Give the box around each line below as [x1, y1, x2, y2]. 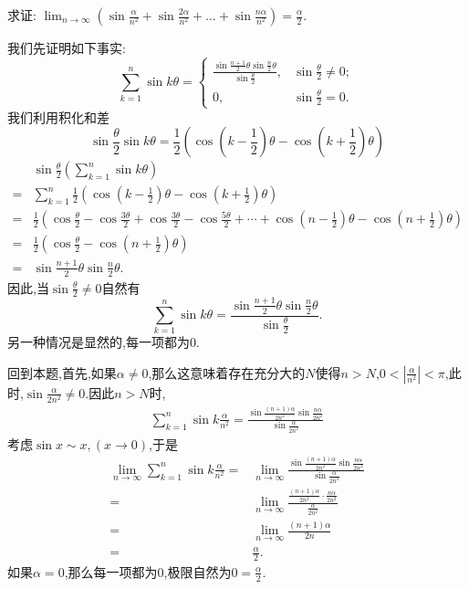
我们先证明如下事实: [7, 38, 126, 57]
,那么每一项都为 [64, 562, 158, 581]
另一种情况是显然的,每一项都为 [7, 332, 190, 352]
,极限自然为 [163, 562, 232, 581]
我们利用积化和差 [7, 107, 109, 126]
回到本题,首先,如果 [7, 363, 117, 382]
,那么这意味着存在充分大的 [148, 363, 306, 382]
